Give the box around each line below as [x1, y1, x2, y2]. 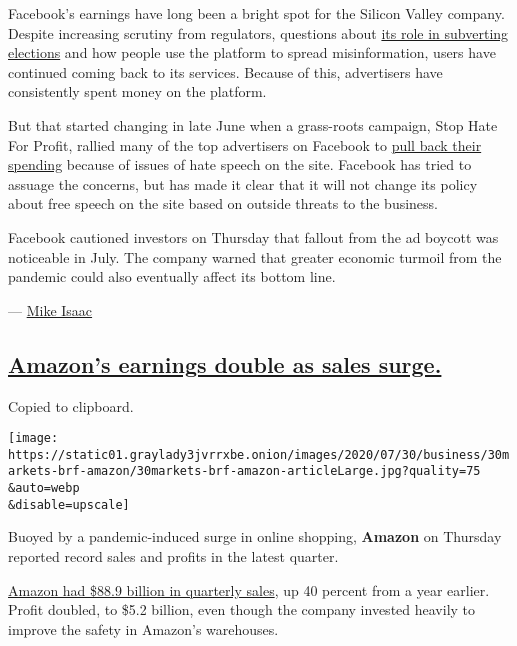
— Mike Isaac [8, 299, 93, 320]
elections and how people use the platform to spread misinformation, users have [8, 42, 496, 63]
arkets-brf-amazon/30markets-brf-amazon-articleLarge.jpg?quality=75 [8, 464, 481, 479]
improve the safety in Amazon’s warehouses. [8, 618, 279, 639]
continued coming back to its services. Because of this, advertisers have [8, 61, 443, 82]
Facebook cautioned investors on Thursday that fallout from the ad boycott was [8, 226, 499, 247]
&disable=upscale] [8, 497, 130, 512]
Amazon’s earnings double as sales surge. [8, 348, 442, 379]
